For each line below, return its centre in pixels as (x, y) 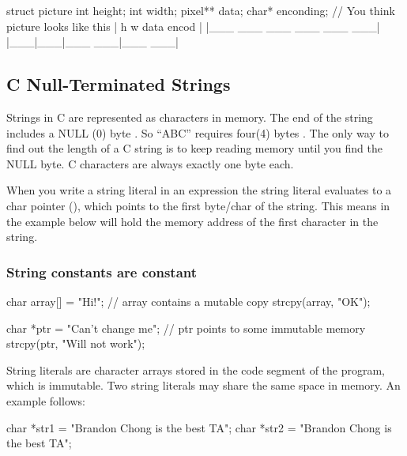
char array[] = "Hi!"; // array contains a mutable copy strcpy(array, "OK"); (188, 301)
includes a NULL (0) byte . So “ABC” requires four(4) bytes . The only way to (198, 132)
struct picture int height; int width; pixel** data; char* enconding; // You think (201, 10)
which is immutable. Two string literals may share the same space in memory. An (203, 385)
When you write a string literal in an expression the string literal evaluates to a (199, 190)
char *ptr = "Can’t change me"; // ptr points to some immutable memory (186, 328)
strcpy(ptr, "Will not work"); (76, 343)
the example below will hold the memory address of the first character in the (192, 221)
